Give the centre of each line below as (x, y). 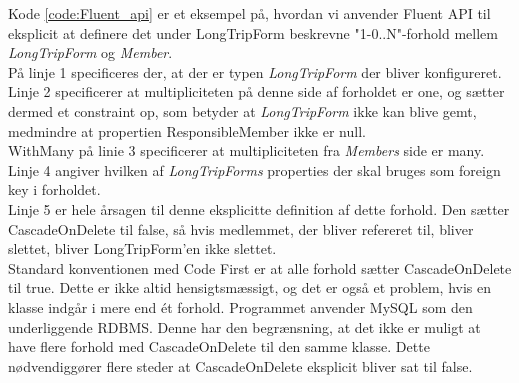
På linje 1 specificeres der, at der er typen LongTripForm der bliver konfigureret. (255, 71)
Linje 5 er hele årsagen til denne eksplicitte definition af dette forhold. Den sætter (259, 208)
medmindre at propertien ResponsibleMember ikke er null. (187, 130)
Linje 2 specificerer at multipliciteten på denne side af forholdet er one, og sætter (256, 91)
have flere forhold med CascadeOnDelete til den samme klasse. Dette (219, 346)
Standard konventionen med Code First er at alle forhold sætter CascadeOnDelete (260, 267)
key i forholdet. (54, 189)
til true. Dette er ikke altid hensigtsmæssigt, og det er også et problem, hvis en (249, 287)
